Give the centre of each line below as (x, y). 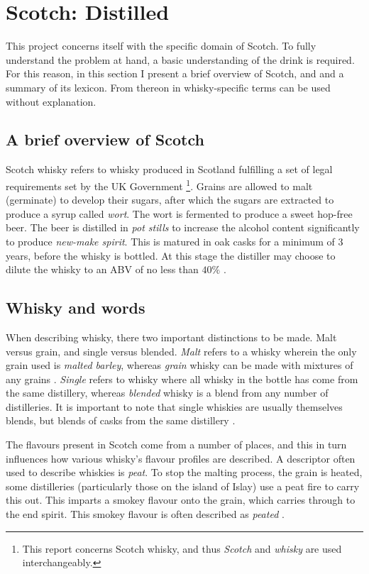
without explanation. (51, 101)
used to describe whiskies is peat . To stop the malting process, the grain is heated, (184, 472)
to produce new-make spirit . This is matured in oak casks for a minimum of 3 (175, 241)
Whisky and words (76, 308)
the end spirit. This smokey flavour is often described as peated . (145, 514)
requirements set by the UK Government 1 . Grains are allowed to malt (159, 184)
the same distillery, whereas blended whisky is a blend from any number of (167, 393)
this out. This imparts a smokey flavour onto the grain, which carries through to (181, 500)
